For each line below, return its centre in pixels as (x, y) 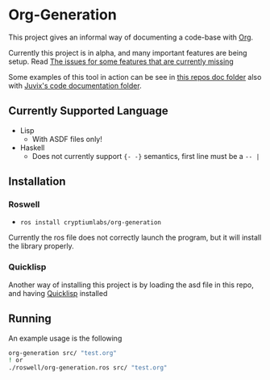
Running (30, 319)
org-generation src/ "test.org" (62, 353)
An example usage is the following (65, 338)
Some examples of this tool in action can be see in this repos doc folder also (135, 77)
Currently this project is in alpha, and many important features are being (128, 52)
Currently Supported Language (88, 111)
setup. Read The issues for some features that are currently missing (121, 61)
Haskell (32, 148)
